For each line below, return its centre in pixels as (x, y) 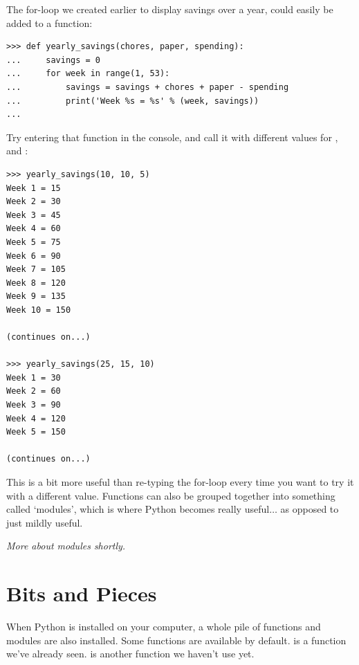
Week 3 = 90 (34, 405)
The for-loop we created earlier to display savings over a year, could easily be (170, 9)
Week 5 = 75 (34, 242)
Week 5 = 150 (36, 432)
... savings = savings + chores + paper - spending (148, 87)
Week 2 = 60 (34, 391)
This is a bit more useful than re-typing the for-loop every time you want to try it (180, 482)
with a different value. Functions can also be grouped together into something (171, 495)
